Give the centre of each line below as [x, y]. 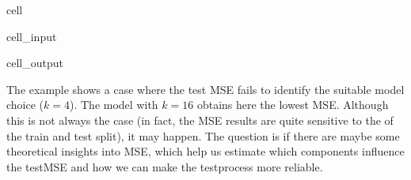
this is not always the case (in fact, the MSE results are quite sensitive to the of [200, 120]
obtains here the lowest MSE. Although [293, 105]
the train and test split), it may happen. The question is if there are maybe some [203, 135]
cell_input [32, 36]
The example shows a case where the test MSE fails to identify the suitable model [205, 89]
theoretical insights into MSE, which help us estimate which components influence [205, 151]
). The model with [114, 105]
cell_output [35, 63]
